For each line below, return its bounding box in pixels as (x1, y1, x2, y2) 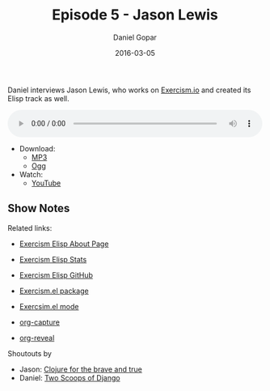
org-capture (19, 317, 60, 327)
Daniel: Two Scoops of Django (19, 372, 120, 382)
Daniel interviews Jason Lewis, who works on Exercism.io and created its (7, 85, 251, 95)
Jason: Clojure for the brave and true (19, 364, 142, 374)
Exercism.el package (19, 286, 90, 295)
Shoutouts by (7, 348, 52, 358)
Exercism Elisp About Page (19, 239, 109, 249)
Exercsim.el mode (19, 301, 79, 311)
